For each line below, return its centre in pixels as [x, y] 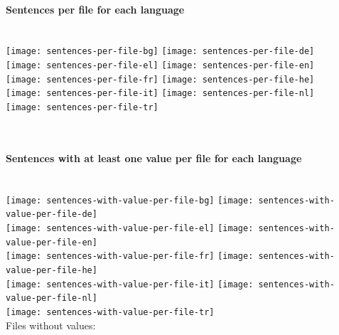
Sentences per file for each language [95, 9]
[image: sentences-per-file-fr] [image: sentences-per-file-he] [160, 79]
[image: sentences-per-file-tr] [82, 108]
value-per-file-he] [52, 270]
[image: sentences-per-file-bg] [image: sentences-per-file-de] [160, 52]
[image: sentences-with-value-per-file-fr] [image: [130, 256]
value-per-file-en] [52, 242]
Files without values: [51, 325]
